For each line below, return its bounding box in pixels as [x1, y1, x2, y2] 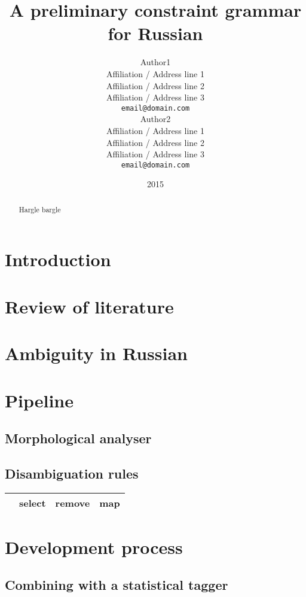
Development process [5, 534, 183, 559]
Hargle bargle [19, 204, 61, 214]
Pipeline [5, 388, 74, 412]
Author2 [140, 112, 171, 125]
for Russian [108, 21, 203, 45]
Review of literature [5, 294, 174, 318]
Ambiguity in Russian [5, 341, 188, 365]
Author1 [140, 56, 171, 68]
